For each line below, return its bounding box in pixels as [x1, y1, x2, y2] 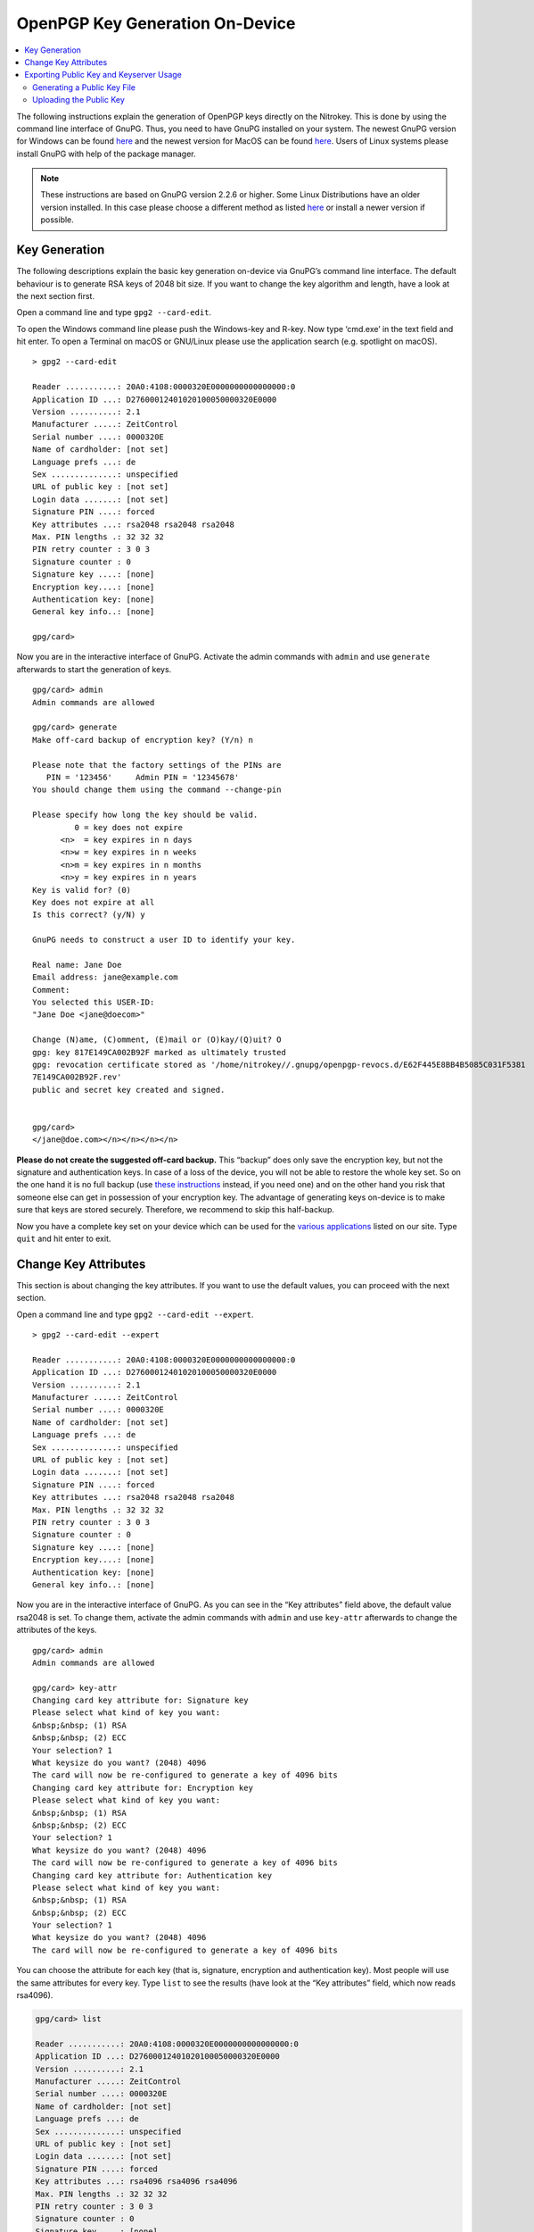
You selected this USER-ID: [32, 997, 155, 1008]
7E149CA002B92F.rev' [32, 1072, 122, 1082]
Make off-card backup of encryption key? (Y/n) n [32, 735, 254, 745]
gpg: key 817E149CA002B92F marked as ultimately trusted [32, 1047, 287, 1057]
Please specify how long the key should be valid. [32, 810, 259, 820]
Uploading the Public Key [32, 95, 125, 105]
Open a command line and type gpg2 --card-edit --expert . [16, 1309, 254, 1320]
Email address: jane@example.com [32, 972, 178, 982]
